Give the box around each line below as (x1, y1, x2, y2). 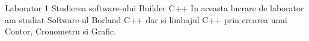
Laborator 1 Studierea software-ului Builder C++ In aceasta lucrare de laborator (5, 2, 304, 14)
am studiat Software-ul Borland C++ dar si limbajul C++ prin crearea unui (5, 13, 287, 26)
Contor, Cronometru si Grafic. (5, 25, 117, 37)
